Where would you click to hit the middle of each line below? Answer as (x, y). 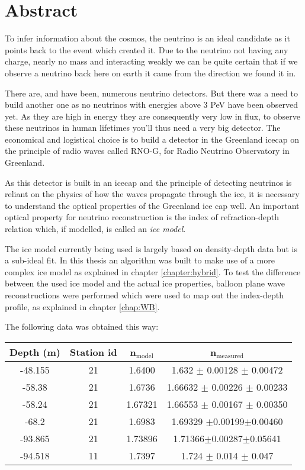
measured (230, 356)
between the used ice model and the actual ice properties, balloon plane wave (145, 283)
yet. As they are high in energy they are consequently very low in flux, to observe (152, 116)
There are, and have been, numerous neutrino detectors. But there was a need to (151, 93)
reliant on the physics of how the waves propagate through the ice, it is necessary (152, 194)
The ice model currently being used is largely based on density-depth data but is (151, 248)
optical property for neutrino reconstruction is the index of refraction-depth (142, 217)
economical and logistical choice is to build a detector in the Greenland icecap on (152, 139)
